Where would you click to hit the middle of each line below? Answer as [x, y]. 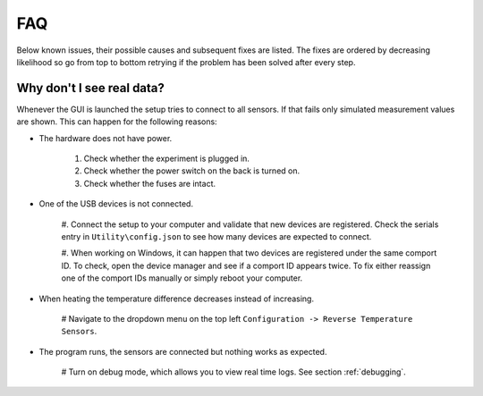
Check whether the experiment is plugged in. [167, 159]
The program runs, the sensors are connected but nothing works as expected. [183, 351]
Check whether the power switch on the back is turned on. [192, 171]
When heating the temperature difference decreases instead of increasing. [177, 299]
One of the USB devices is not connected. [116, 204]
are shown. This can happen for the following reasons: [117, 122]
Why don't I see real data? [91, 88]
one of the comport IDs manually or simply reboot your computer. [182, 278]
